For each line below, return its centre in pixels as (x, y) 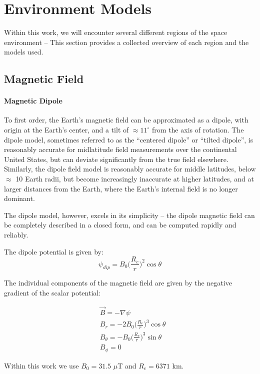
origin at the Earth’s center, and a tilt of (66, 130)
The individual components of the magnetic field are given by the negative (118, 283)
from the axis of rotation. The (198, 130)
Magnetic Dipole (33, 101)
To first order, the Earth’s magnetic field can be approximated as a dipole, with (126, 120)
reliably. (16, 235)
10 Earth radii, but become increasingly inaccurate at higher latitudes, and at (135, 179)
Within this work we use (41, 365)
